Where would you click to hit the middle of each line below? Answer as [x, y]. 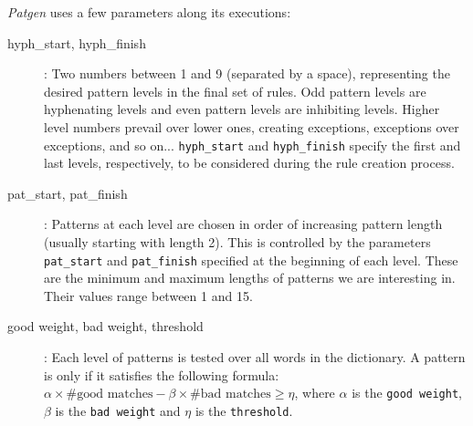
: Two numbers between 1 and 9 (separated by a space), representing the [247, 73]
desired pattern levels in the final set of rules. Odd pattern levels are [235, 91]
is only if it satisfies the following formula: [162, 374]
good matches [115, 395]
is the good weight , [407, 393]
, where [315, 393]
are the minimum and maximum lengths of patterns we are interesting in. [250, 278]
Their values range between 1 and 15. [148, 295]
